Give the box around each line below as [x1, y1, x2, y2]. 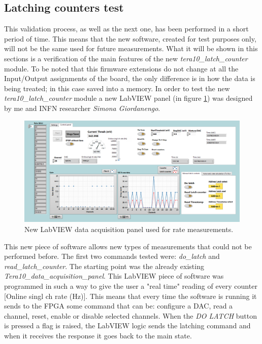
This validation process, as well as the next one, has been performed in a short [4, 23, 249, 34]
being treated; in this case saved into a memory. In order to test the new [4, 83, 230, 93]
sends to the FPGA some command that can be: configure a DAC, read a [4, 300, 233, 311]
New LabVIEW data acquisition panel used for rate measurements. [24, 223, 234, 234]
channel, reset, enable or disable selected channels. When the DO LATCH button [4, 310, 257, 321]
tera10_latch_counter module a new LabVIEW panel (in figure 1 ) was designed [4, 93, 253, 103]
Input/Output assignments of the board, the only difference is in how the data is [4, 73, 255, 84]
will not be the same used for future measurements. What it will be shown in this [4, 43, 258, 54]
